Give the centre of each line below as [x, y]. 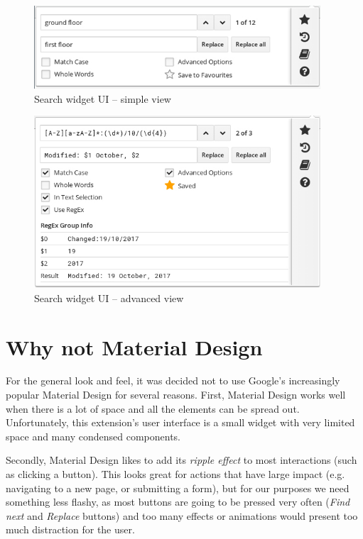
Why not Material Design [134, 346]
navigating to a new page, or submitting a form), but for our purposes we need [178, 488]
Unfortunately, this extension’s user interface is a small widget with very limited [180, 422]
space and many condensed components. [93, 436]
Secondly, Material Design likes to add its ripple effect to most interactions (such [181, 460]
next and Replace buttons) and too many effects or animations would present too [182, 515]
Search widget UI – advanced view [109, 298]
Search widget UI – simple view [103, 98]
